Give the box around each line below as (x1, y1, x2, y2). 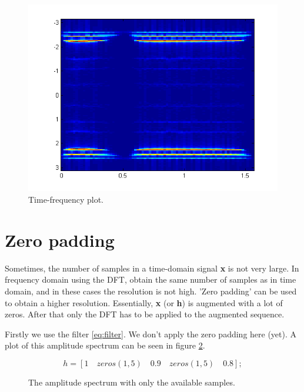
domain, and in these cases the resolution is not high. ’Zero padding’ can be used (5, 284, 297, 297)
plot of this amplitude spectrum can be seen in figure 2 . (5, 339, 205, 351)
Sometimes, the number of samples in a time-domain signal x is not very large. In (5, 262, 299, 274)
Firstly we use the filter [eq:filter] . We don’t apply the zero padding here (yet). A (5, 327, 297, 340)
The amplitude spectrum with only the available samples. (28, 376, 235, 388)
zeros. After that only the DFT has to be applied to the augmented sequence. (5, 308, 285, 320)
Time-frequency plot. (28, 193, 103, 206)
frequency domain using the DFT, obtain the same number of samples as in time (5, 273, 296, 286)
